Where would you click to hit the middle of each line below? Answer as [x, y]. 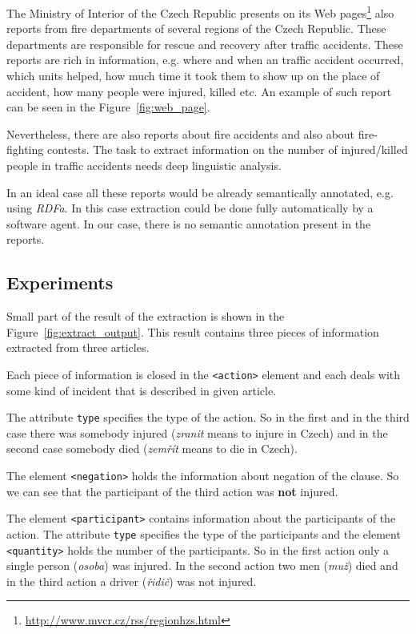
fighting [25, 149]
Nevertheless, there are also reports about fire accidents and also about [181, 133]
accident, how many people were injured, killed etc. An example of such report [199, 91]
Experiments [60, 283]
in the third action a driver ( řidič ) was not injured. [132, 581]
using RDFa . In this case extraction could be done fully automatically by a [190, 208]
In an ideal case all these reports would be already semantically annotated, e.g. [200, 192]
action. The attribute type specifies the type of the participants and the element [204, 533]
